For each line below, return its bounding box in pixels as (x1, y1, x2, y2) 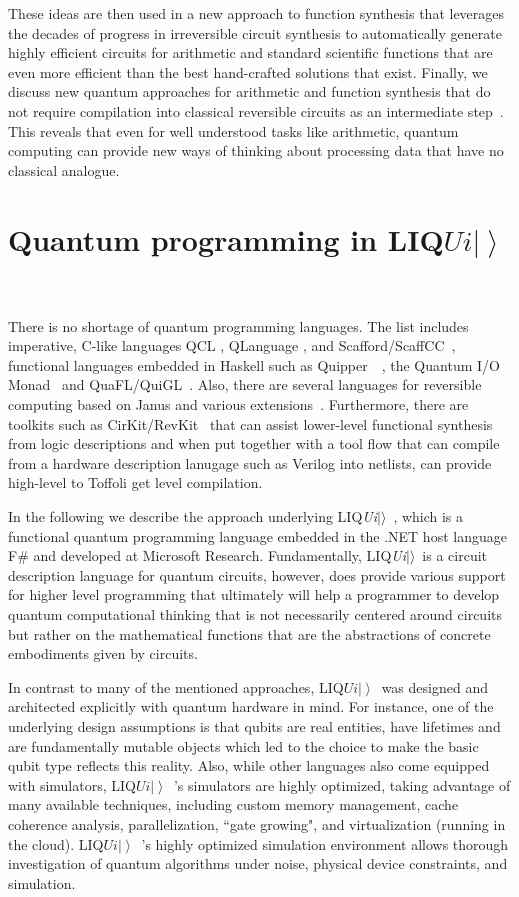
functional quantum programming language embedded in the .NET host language (8, 525, 507, 546)
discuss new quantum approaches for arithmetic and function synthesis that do (8, 81, 491, 102)
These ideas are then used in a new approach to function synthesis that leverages (8, 3, 505, 23)
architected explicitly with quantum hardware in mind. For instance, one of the (8, 696, 494, 717)
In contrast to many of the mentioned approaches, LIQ (8, 676, 344, 697)
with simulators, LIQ (8, 774, 136, 795)
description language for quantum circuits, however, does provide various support (8, 564, 506, 585)
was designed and (381, 676, 488, 697)
